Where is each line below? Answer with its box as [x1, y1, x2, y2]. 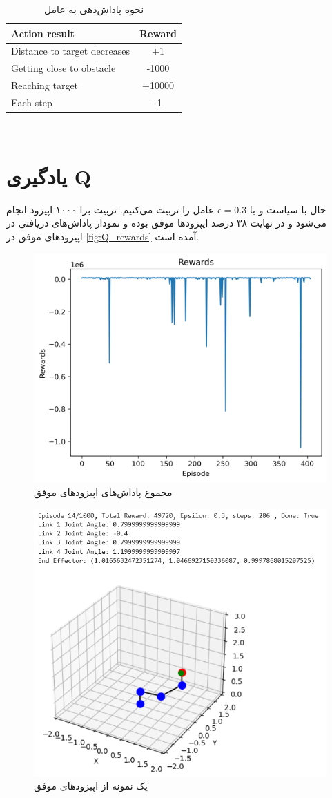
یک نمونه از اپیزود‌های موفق [34, 779, 148, 793]
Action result [11, 26, 75, 40]
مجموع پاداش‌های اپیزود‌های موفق [34, 484, 173, 499]
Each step [11, 95, 52, 109]
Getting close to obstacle [11, 61, 116, 75]
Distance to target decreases [11, 44, 130, 58]
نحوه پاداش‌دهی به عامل [43, 2, 144, 16]
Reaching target [11, 78, 79, 93]
